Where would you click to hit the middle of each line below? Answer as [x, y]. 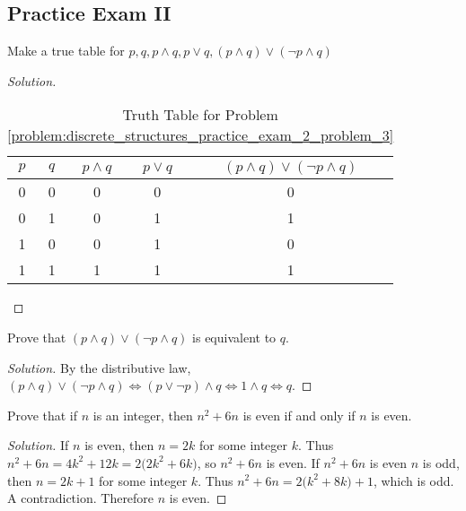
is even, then [119, 445]
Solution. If [38, 445]
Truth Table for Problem [200, 115]
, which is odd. [413, 480]
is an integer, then [143, 415]
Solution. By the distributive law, [99, 367]
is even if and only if [299, 415]
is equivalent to [234, 337]
